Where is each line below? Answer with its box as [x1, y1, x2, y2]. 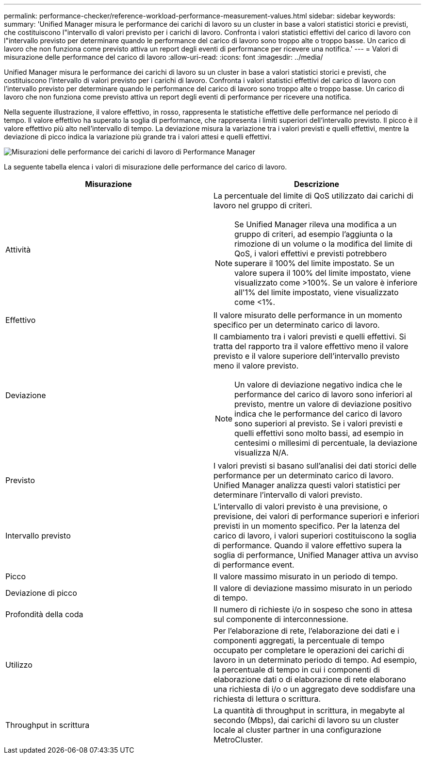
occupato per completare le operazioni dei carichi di [213, 645, 404, 655]
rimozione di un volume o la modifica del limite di [234, 239, 413, 249]
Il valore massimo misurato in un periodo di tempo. [213, 572, 398, 581]
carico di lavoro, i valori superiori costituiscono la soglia [213, 531, 417, 540]
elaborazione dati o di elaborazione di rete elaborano [213, 674, 406, 684]
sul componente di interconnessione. [213, 614, 348, 624]
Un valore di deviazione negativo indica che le [234, 380, 403, 389]
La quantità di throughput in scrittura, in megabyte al [213, 706, 405, 715]
